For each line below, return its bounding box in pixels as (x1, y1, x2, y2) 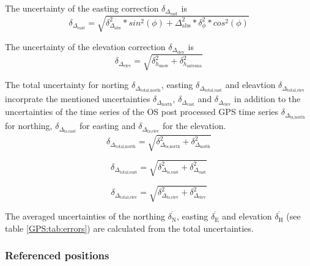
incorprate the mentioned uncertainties (5, 92, 150, 105)
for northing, (5, 119, 53, 132)
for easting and (79, 119, 136, 132)
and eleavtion (225, 78, 276, 91)
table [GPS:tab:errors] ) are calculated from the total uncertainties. (5, 221, 254, 234)
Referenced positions (5, 248, 109, 263)
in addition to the (234, 92, 301, 105)
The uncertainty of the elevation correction (5, 40, 166, 53)
